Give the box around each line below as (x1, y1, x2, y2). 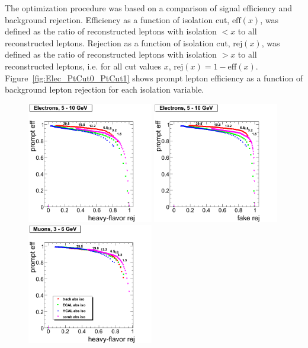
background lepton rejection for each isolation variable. (5, 83, 204, 96)
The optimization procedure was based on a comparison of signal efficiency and (5, 2, 292, 14)
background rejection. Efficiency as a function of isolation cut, (5, 13, 230, 26)
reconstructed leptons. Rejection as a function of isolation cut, (5, 36, 230, 49)
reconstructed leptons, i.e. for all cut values (5, 59, 162, 72)
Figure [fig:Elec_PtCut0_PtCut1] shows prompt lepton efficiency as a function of (5, 71, 303, 84)
